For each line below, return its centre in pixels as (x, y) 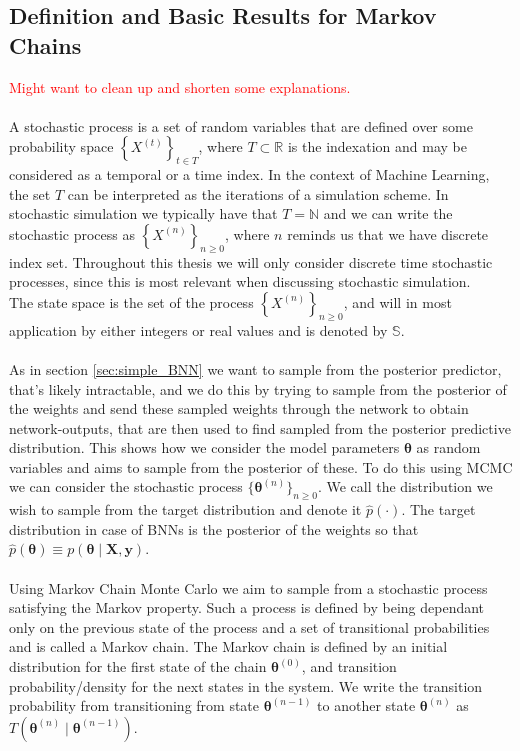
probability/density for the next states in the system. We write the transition (246, 685)
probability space (61, 146)
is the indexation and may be (377, 146)
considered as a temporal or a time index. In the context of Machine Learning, (249, 174)
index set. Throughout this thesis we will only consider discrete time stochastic (251, 261)
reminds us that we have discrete (388, 233)
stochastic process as (72, 233)
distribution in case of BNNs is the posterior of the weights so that (214, 528)
